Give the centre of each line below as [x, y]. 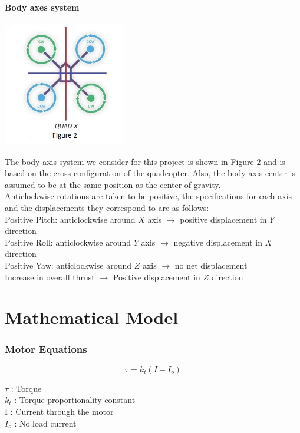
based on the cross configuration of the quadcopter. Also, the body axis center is [150, 173]
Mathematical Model [92, 317]
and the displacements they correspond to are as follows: [107, 208]
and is [274, 161]
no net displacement [211, 265]
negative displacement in [218, 242]
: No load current [45, 423]
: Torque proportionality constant [75, 400]
